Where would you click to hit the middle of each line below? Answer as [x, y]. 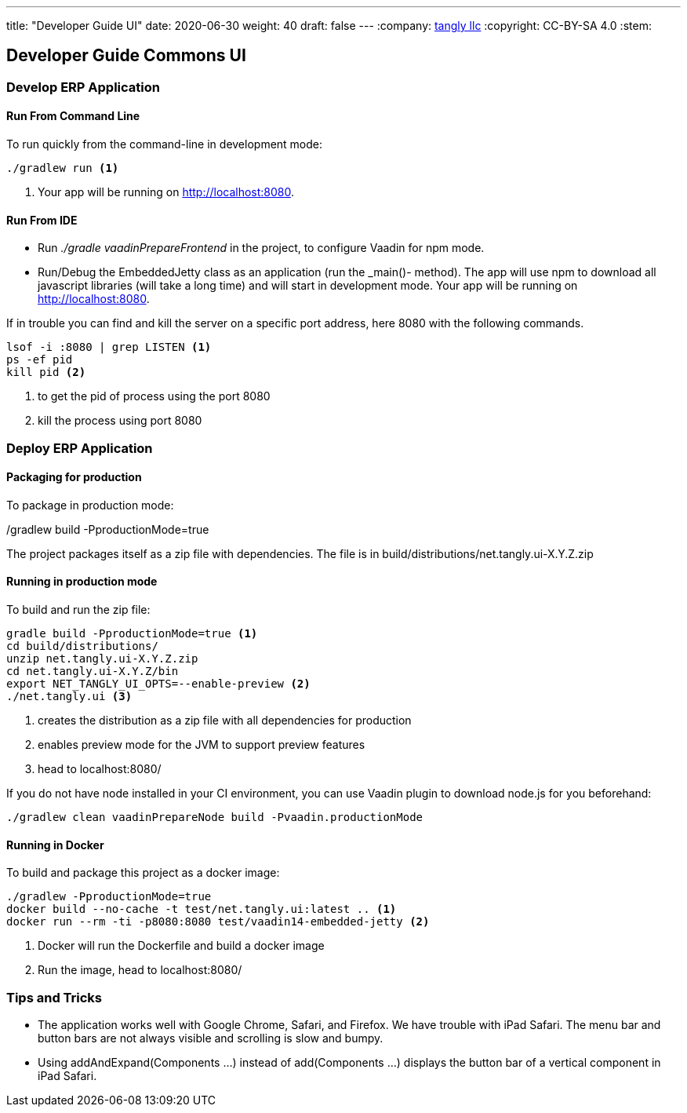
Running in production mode [82, 582]
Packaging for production [74, 477]
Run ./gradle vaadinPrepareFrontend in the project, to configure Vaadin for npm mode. [261, 248]
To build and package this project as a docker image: [143, 873]
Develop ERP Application [83, 87]
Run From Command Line [73, 116]
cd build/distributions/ [82, 646]
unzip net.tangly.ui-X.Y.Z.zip [102, 659]
